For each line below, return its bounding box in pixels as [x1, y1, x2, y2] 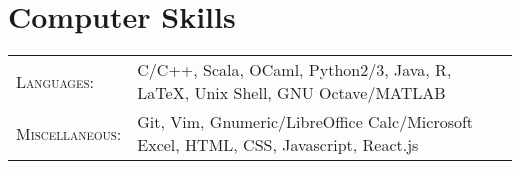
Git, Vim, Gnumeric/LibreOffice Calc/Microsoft [137, 110, 474, 134]
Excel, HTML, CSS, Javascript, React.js [137, 133, 419, 157]
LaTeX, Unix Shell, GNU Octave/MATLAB [137, 81, 446, 105]
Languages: [16, 69, 95, 93]
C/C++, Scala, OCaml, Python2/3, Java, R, [137, 58, 452, 82]
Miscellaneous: [16, 121, 122, 145]
